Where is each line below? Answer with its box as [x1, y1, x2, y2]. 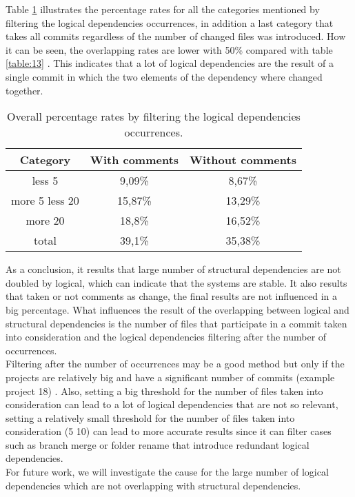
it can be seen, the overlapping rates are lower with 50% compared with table [6, 42, 333, 57]
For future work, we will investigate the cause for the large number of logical [6, 465, 329, 479]
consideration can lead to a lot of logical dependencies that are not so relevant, [6, 397, 338, 412]
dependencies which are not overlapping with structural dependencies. [6, 478, 301, 492]
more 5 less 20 [11, 192, 79, 209]
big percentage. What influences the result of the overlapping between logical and [6, 302, 349, 316]
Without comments [190, 152, 296, 168]
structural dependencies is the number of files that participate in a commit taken [6, 316, 347, 330]
